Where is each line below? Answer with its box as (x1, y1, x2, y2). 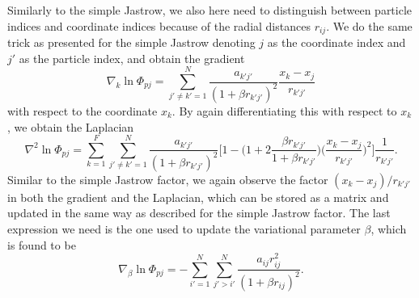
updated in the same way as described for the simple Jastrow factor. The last (7, 204, 391, 221)
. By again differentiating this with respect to (171, 102, 397, 119)
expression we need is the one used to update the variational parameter (7, 220, 361, 237)
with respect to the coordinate (7, 102, 158, 119)
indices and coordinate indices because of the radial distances (7, 17, 311, 34)
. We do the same (326, 17, 413, 34)
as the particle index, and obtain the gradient (19, 49, 245, 66)
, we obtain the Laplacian (7, 118, 134, 135)
